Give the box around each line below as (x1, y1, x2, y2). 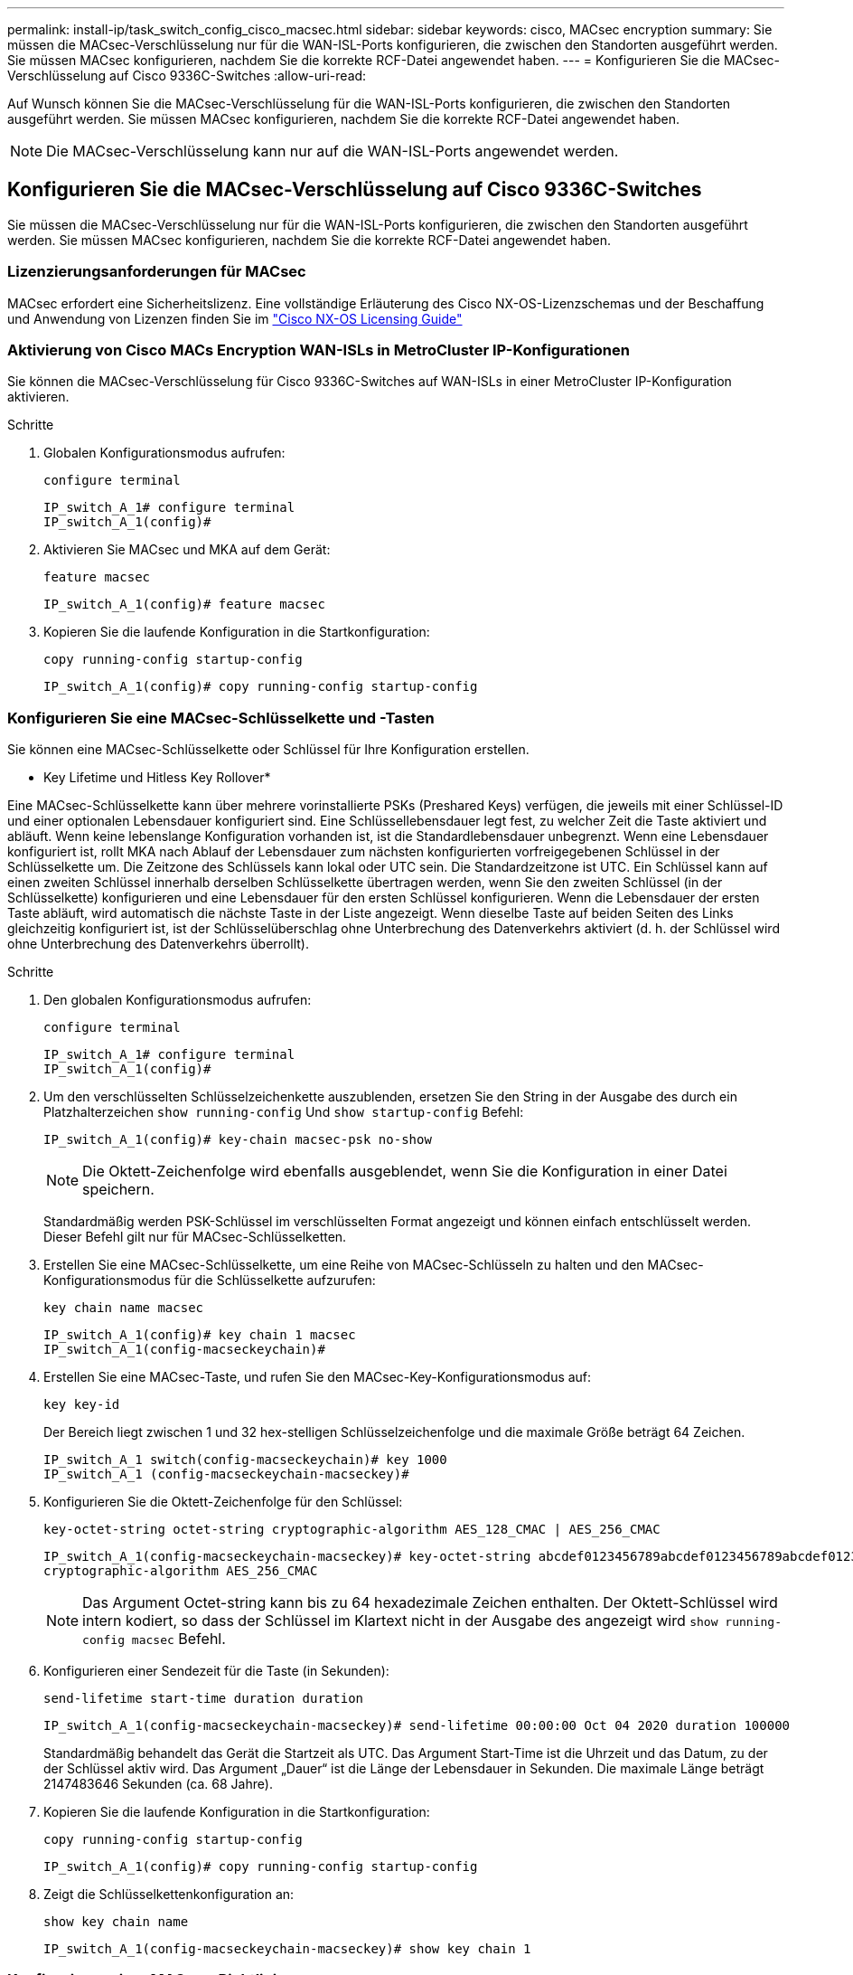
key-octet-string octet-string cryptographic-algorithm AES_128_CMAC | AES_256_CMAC (43, 1522, 661, 1537)
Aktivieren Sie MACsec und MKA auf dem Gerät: (43, 542, 331, 558)
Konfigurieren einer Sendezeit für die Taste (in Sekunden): (43, 1663, 389, 1679)
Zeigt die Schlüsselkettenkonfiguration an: (43, 1886, 295, 1903)
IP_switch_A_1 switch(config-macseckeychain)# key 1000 (43, 1452, 447, 1468)
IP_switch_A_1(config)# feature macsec (43, 597, 325, 612)
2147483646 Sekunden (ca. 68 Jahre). (43, 1776, 273, 1792)
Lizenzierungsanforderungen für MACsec (7, 262, 306, 281)
